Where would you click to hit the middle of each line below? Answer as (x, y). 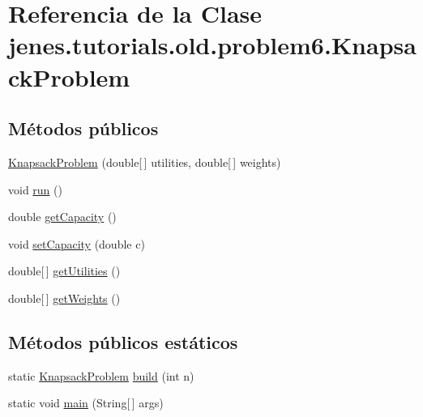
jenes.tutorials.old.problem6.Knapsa (212, 45)
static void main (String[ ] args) (86, 403)
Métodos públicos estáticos (123, 341)
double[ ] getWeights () (64, 298)
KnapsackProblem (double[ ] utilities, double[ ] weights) (145, 162)
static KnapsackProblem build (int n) (101, 375)
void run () (35, 189)
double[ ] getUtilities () (64, 271)
